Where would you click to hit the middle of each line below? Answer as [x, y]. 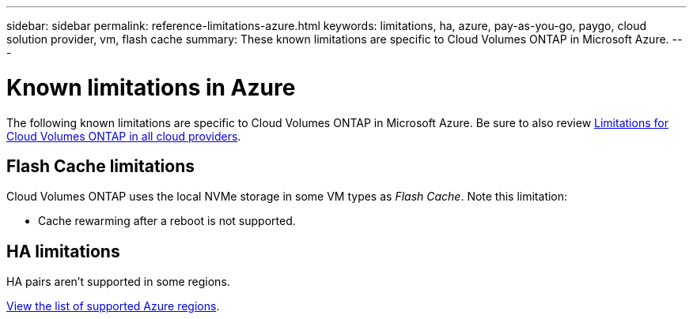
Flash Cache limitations [100, 166]
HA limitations [63, 251]
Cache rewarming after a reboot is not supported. [167, 221]
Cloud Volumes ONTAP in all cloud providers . [124, 136]
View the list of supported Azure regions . [113, 306]
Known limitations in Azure [151, 87]
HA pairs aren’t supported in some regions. [118, 282]
